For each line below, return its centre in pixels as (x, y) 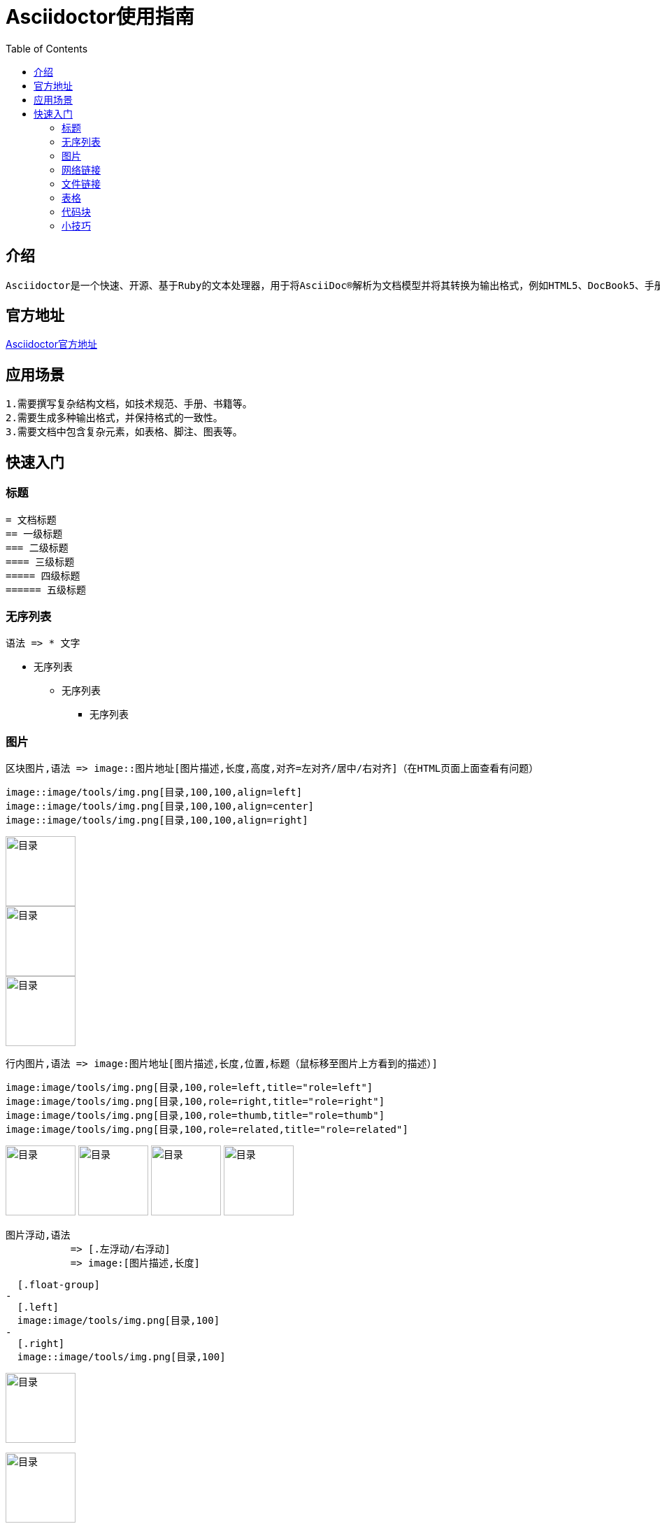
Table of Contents (47, 48)
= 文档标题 (31, 520)
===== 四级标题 (43, 576)
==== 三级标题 (40, 562)
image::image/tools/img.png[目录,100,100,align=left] (154, 792)
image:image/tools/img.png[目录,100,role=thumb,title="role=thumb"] (195, 1115)
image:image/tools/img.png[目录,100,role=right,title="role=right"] (195, 1101)
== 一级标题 (34, 534)
